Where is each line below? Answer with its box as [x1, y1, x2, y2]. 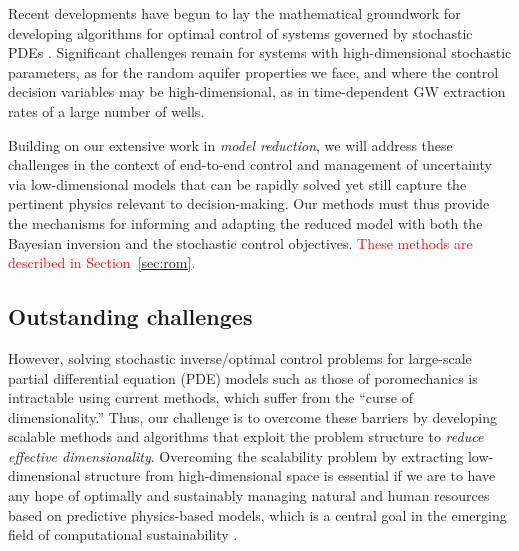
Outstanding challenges [8, 301, 253, 332]
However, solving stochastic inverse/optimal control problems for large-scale [8, 347, 472, 368]
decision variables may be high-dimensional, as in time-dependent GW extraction [8, 81, 506, 102]
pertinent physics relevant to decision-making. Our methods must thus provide [8, 193, 490, 214]
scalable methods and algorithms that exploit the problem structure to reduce [8, 426, 484, 447]
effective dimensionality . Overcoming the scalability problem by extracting [8, 445, 464, 466]
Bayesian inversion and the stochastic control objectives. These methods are [8, 232, 473, 253]
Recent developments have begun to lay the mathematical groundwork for [8, 3, 461, 23]
